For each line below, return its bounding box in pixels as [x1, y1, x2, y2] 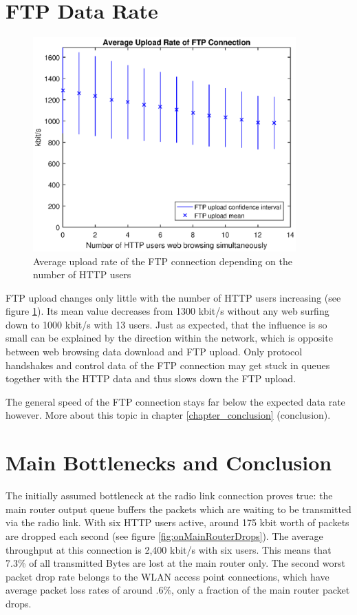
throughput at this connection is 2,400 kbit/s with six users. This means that [6, 542, 332, 556]
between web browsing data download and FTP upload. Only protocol [6, 344, 303, 359]
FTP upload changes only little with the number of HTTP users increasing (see [6, 290, 341, 304]
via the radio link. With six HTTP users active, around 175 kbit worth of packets [6, 515, 349, 530]
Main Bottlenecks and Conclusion [6, 448, 332, 477]
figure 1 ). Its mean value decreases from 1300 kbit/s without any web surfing [6, 304, 329, 318]
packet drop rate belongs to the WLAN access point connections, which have [6, 569, 329, 583]
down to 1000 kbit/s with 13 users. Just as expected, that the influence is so [6, 317, 327, 331]
